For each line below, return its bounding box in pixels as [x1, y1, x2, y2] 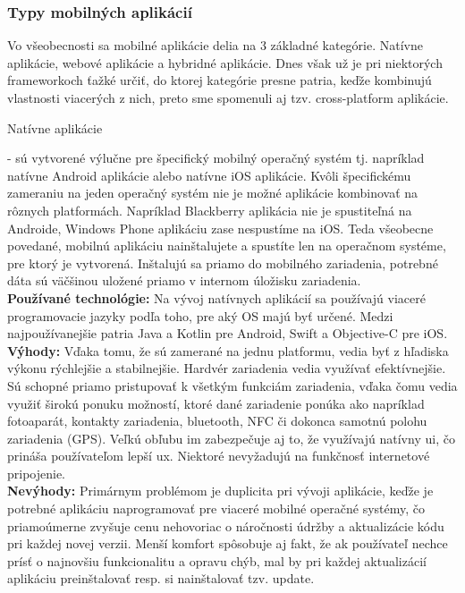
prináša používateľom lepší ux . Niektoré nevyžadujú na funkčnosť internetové [7, 446, 430, 465]
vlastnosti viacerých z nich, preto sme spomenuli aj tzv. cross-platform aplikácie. [7, 89, 449, 106]
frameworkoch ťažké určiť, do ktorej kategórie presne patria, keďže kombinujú [7, 71, 432, 89]
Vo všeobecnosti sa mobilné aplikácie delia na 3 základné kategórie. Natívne [7, 36, 423, 55]
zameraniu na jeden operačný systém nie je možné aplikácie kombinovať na [7, 183, 418, 202]
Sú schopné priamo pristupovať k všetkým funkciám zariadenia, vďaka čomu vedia [7, 376, 458, 394]
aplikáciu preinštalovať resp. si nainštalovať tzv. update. [7, 569, 315, 588]
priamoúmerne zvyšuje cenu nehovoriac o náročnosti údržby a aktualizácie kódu [7, 516, 444, 535]
